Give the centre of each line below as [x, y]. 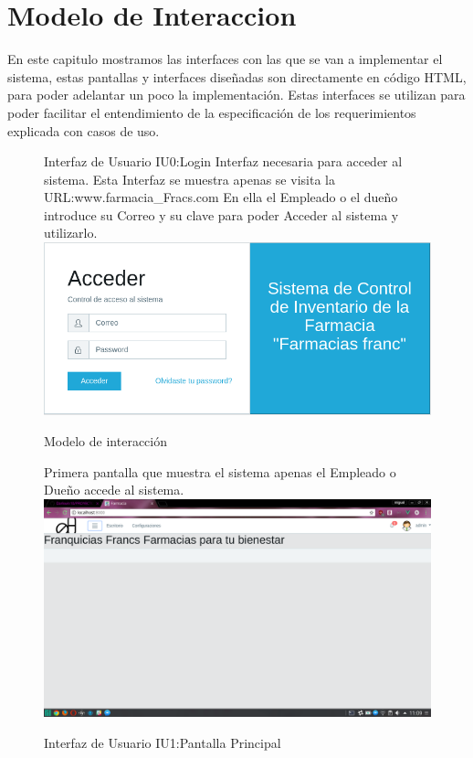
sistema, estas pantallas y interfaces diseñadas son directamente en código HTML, [237, 76]
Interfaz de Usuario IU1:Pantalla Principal [163, 742]
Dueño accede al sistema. [114, 490]
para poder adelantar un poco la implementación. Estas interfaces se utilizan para [236, 95]
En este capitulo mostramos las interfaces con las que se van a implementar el [225, 59]
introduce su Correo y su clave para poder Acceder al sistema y [221, 214]
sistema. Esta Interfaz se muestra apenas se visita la [189, 179]
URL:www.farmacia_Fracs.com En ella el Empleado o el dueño [221, 197]
